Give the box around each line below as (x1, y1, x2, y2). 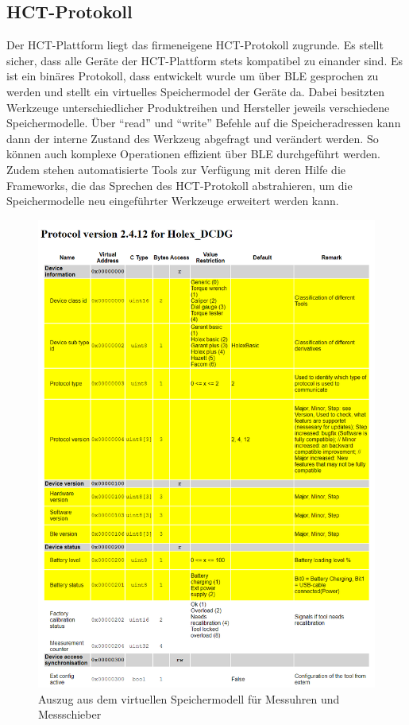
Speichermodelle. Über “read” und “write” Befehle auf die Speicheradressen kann (6, 114, 401, 131)
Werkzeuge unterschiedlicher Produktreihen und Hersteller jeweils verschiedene (6, 99, 390, 115)
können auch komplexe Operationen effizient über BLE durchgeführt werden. (6, 145, 380, 162)
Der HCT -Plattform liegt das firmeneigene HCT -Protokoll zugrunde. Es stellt (6, 37, 384, 53)
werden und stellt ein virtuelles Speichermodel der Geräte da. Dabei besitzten (6, 83, 384, 99)
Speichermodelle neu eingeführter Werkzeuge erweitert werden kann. (6, 192, 339, 209)
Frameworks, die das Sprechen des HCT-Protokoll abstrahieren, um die (6, 176, 353, 193)
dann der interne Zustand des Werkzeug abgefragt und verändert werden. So (6, 130, 379, 146)
